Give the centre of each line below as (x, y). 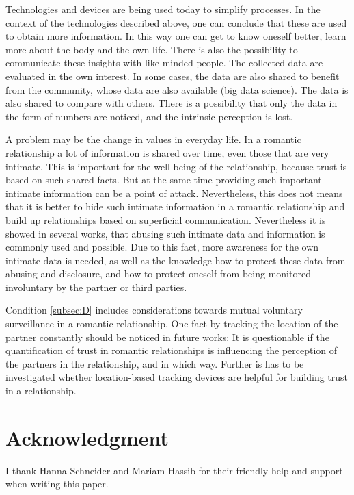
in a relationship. (41, 391)
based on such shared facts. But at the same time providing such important (164, 180)
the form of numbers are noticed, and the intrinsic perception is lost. (149, 116)
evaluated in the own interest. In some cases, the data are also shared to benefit (173, 76)
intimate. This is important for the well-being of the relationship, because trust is (176, 166)
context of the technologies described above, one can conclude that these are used (176, 22)
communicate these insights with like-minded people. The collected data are (164, 63)
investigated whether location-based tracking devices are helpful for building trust (177, 377)
